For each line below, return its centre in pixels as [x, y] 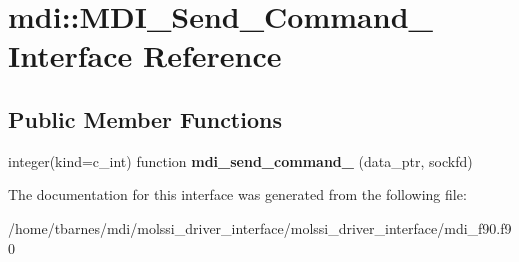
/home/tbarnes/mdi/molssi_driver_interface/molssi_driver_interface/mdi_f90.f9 [260, 227]
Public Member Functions [145, 118]
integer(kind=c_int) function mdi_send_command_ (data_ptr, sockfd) [240, 160]
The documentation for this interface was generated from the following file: [237, 194]
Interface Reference [145, 55]
